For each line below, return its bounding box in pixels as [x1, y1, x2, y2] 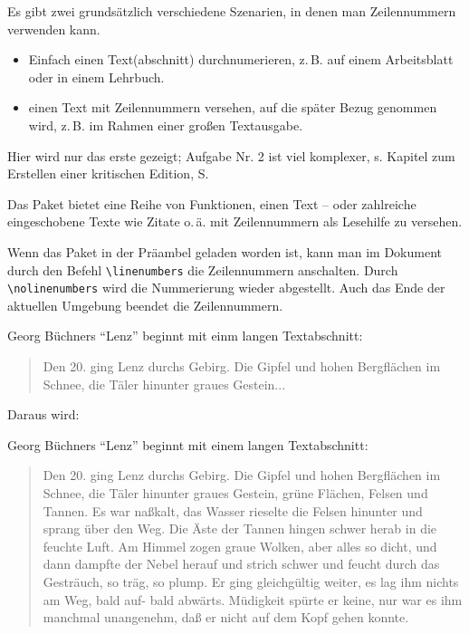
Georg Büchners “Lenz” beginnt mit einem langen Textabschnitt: [7, 435, 368, 454]
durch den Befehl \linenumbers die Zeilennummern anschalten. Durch [7, 260, 398, 279]
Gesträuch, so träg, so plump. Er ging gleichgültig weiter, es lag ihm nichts [43, 572, 459, 591]
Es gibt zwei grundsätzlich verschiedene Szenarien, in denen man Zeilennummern [7, 2, 456, 20]
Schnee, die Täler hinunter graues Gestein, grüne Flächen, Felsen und [43, 484, 428, 502]
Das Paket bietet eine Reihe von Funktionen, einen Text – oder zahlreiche [7, 194, 416, 213]
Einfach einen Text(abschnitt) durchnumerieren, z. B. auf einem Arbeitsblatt [28, 50, 454, 69]
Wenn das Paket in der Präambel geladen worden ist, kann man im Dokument [7, 242, 442, 261]
